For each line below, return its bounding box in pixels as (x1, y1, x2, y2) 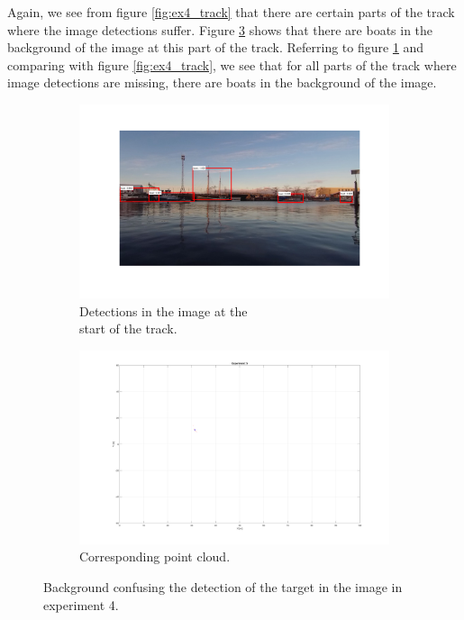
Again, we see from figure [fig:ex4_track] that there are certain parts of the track (7, 3, 455, 21)
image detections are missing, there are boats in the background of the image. (7, 73, 437, 92)
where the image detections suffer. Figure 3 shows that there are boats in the (7, 20, 433, 39)
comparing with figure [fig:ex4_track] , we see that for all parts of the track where (7, 55, 457, 74)
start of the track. (79, 319, 177, 338)
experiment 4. (43, 595, 119, 614)
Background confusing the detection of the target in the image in (43, 577, 403, 596)
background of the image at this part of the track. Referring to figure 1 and (7, 38, 424, 57)
